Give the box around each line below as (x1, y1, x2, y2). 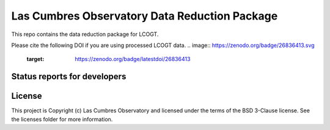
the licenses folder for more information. (11, 115, 113, 123)
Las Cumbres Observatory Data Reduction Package (11, 9, 278, 23)
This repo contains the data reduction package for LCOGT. (11, 31, 159, 38)
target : (26, 56, 45, 63)
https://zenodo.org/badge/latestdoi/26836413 (75, 56, 191, 63)
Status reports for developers (11, 71, 127, 82)
